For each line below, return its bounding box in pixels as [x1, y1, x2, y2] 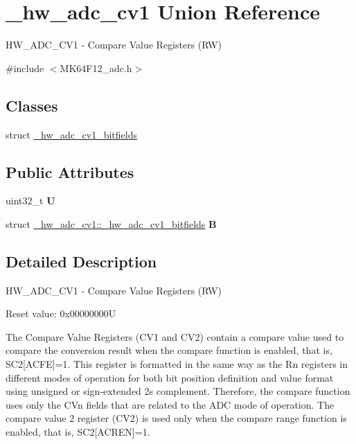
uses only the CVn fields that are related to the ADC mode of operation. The [6, 397, 335, 411]
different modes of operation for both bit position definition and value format [6, 370, 334, 384]
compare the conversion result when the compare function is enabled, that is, [6, 343, 332, 357]
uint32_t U [6, 193, 55, 208]
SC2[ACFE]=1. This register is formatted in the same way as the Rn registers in [6, 357, 348, 371]
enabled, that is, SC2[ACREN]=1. [6, 425, 150, 439]
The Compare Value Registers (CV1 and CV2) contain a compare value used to [6, 329, 344, 344]
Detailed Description [6, 250, 157, 272]
